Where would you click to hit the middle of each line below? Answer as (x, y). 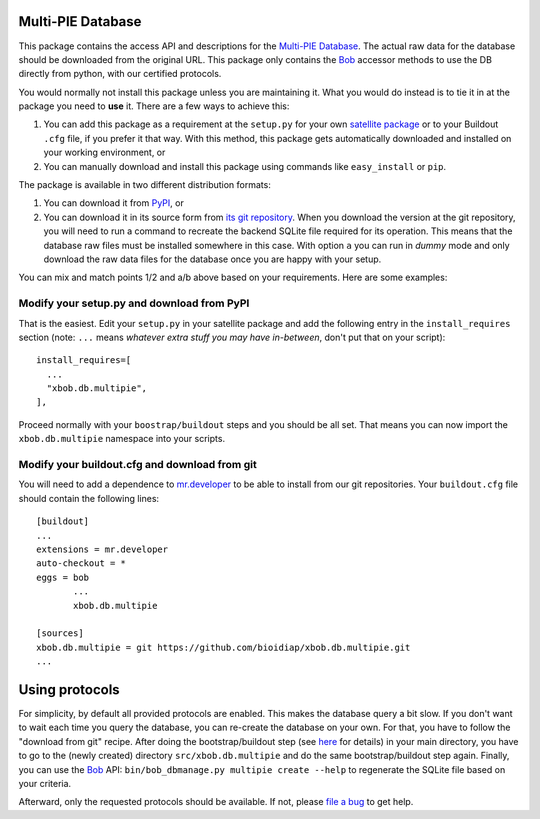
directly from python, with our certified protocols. (120, 74)
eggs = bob (63, 577)
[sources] (60, 633)
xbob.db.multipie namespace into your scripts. (121, 439)
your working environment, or (104, 152)
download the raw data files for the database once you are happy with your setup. (212, 259)
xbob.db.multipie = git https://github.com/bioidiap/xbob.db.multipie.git (223, 647)
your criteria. (45, 783)
